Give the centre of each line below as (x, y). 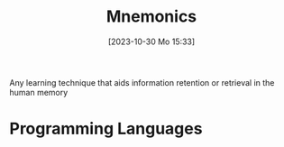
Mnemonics (151, 17)
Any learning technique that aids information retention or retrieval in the (142, 82)
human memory (39, 92)
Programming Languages (106, 129)
